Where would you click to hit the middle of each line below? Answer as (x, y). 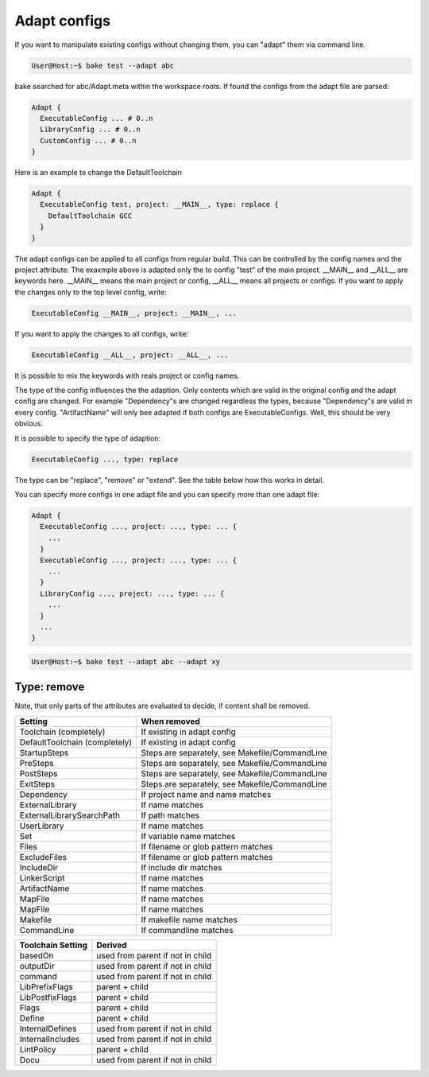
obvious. (29, 424)
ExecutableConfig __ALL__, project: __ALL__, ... (130, 355)
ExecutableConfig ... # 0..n (97, 118)
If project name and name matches (206, 794)
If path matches (170, 815)
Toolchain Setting (53, 945)
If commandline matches (187, 930)
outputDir (37, 966)
